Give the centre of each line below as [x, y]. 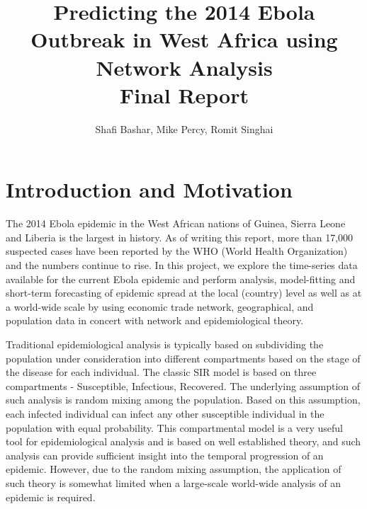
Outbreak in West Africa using [184, 39]
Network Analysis [184, 67]
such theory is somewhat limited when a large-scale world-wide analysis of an [174, 482]
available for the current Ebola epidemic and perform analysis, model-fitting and [181, 279]
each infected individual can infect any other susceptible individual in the [165, 413]
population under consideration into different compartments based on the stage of [183, 358]
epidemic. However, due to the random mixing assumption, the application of [174, 469]
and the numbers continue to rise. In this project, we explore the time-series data [182, 265]
